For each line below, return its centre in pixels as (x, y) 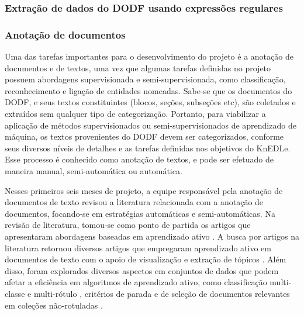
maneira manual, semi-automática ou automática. (94, 171)
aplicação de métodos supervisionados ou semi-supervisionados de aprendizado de (151, 125)
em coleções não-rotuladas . (54, 305)
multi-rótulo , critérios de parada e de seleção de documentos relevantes (162, 293)
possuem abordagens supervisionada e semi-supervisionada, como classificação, (145, 79)
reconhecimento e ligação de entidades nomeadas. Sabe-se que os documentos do (148, 90)
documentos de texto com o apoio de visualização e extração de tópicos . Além (146, 259)
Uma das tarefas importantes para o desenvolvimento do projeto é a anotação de (149, 56)
